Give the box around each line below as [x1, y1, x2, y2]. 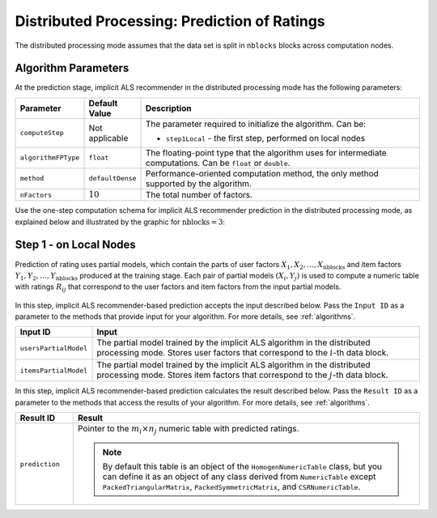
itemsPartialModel [19, 366, 88, 375]
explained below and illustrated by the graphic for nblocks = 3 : [15, 217, 226, 227]
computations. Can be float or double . [146, 157, 291, 168]
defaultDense [88, 174, 137, 183]
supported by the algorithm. [146, 178, 252, 189]
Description [146, 102, 192, 113]
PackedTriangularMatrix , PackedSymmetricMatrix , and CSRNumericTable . [102, 482, 361, 493]
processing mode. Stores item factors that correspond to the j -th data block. [96, 369, 388, 380]
